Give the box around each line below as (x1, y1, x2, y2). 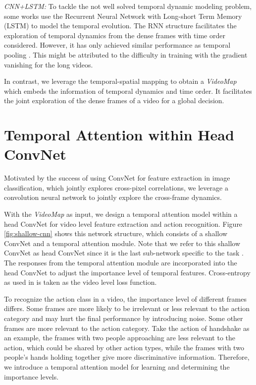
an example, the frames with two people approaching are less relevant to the (4, 332, 236, 343)
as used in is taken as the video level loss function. (4, 277, 157, 287)
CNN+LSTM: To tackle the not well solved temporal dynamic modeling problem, (4, 1, 252, 11)
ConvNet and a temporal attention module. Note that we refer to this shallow (4, 238, 241, 248)
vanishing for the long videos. (4, 59, 93, 69)
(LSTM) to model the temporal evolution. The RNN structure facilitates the (4, 20, 237, 31)
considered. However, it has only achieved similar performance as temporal (4, 40, 231, 50)
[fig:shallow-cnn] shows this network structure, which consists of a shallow (4, 228, 228, 239)
